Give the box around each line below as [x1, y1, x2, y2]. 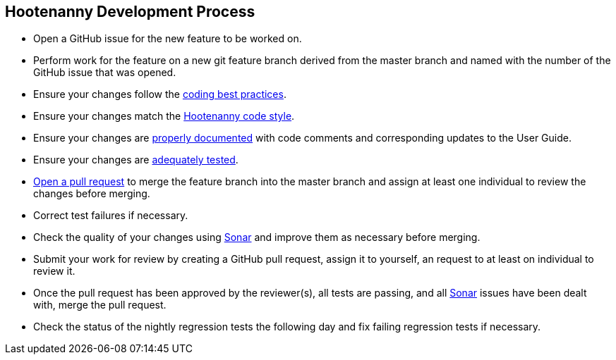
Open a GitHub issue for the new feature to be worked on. [33, 32, 302, 45]
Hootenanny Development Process [5, 3, 255, 20]
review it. [33, 265, 76, 278]
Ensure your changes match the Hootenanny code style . [33, 110, 295, 123]
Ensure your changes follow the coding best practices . [33, 88, 286, 101]
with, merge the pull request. [33, 299, 167, 311]
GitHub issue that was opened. [33, 66, 176, 79]
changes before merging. [33, 187, 150, 200]
